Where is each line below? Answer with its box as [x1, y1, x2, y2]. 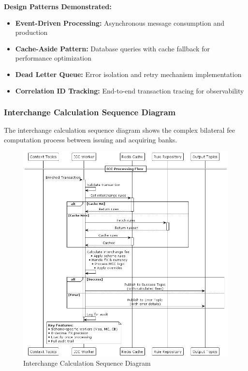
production [15, 27, 48, 37]
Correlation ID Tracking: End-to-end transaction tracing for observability [15, 85, 244, 95]
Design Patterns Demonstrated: [4, 1, 112, 11]
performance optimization [15, 53, 92, 63]
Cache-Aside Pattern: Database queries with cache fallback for [15, 43, 210, 53]
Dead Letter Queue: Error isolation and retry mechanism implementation [15, 69, 242, 79]
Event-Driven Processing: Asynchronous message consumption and [15, 17, 225, 28]
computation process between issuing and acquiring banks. [4, 134, 177, 144]
